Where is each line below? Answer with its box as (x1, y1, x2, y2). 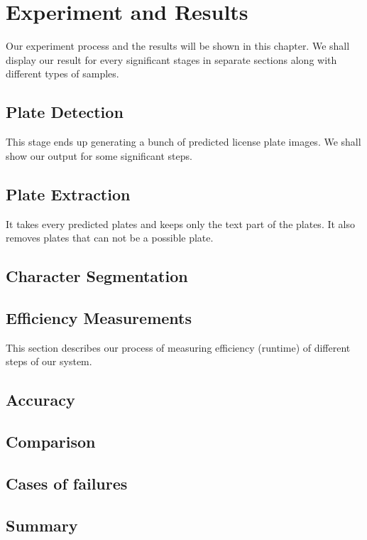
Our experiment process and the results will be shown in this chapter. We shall (6, 38, 350, 53)
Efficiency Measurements (6, 306, 192, 328)
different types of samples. (6, 66, 119, 81)
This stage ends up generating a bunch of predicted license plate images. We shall (6, 134, 361, 149)
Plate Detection (6, 101, 124, 123)
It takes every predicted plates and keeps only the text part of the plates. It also (6, 216, 356, 231)
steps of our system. (6, 354, 92, 369)
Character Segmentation (6, 265, 188, 287)
